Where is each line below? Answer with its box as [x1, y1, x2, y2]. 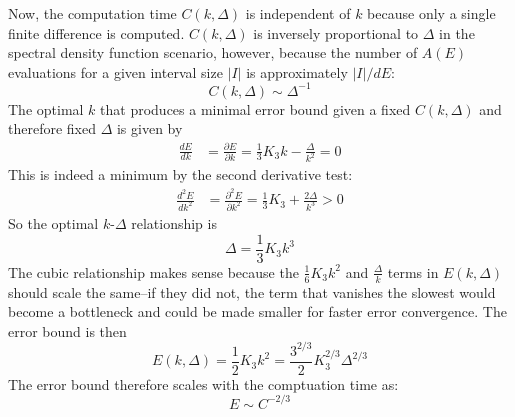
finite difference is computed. [8, 22, 185, 43]
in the [439, 22, 475, 43]
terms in [387, 261, 439, 282]
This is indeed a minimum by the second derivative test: [8, 164, 353, 185]
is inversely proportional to [253, 22, 419, 43]
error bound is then [8, 320, 127, 341]
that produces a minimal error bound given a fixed [100, 98, 411, 119]
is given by [116, 118, 183, 139]
